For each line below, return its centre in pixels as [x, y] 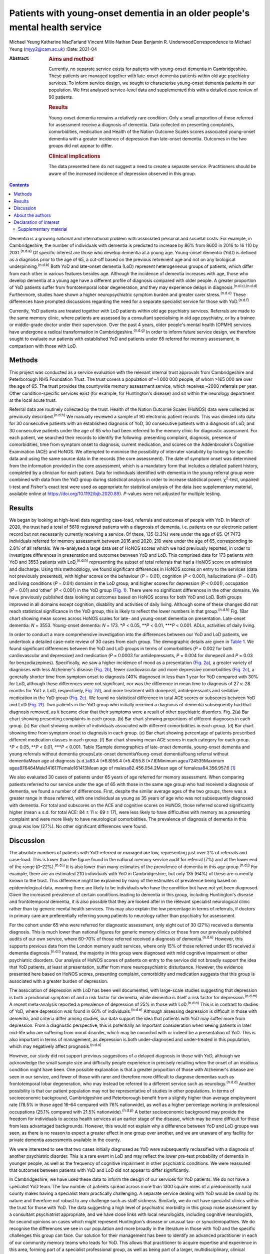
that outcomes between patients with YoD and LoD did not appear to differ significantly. [99, 1170]
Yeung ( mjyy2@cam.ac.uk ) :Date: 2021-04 [53, 49]
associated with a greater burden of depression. [59, 981]
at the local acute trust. [33, 400]
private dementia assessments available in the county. [65, 1140]
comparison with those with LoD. [43, 346]
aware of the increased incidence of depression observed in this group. [122, 174]
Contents [19, 185]
